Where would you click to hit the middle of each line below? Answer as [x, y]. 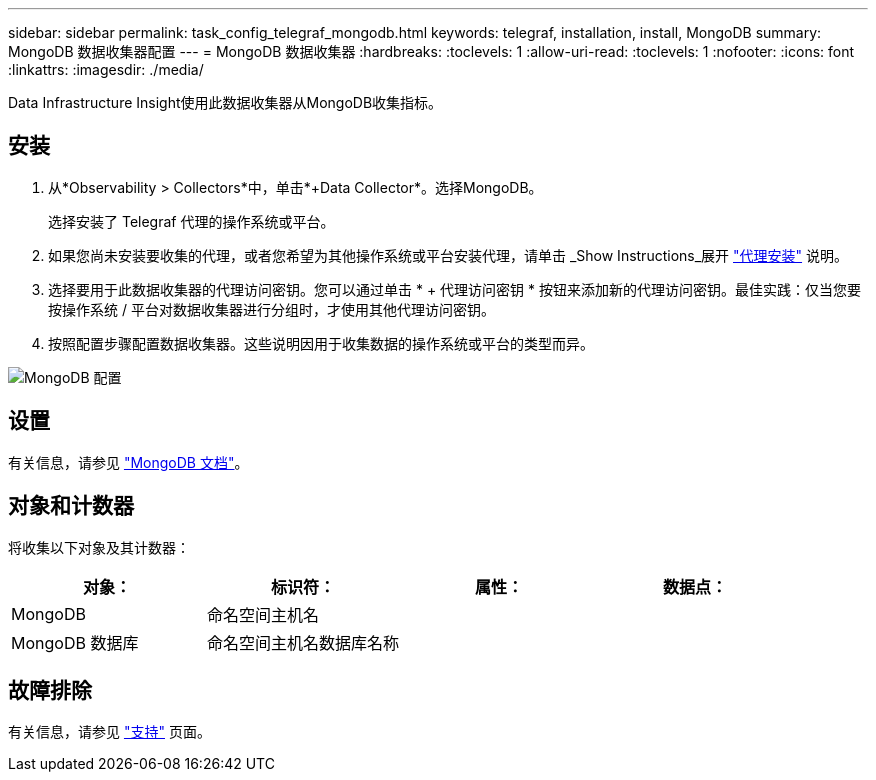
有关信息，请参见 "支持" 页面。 [109, 732]
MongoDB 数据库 [75, 642]
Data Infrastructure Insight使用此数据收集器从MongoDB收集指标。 [225, 102]
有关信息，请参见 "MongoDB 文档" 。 [128, 462]
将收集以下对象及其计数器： [99, 547]
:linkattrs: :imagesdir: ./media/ [106, 69]
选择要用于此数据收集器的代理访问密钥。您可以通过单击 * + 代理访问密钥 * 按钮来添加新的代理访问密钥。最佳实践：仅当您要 [454, 289]
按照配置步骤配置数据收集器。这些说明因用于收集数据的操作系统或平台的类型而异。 [321, 343]
